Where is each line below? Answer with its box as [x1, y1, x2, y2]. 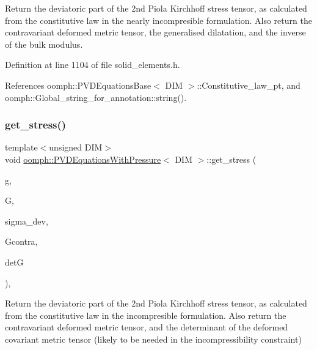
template [5, 141, 38, 154]
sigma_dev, [5, 214, 48, 227]
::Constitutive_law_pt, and [197, 78, 301, 91]
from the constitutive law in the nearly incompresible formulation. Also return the [5, 13, 312, 26]
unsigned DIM [49, 141, 103, 154]
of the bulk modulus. [5, 37, 83, 50]
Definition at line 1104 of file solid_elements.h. [5, 58, 180, 71]
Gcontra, [5, 235, 38, 248]
